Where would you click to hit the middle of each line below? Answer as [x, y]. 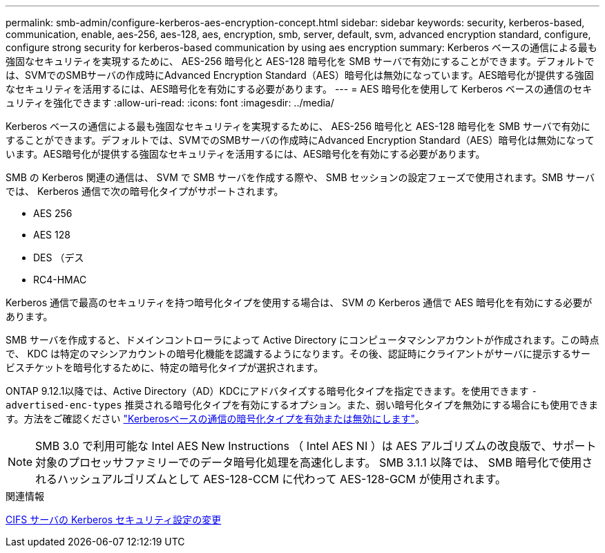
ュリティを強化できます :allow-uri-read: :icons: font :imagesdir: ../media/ [170, 103]
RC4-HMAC [60, 280]
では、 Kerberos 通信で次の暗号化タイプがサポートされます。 [145, 191]
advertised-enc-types [64, 405]
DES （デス [59, 257]
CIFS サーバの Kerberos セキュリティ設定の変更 [114, 519]
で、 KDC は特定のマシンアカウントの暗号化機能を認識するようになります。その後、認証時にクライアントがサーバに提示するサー [298, 354]
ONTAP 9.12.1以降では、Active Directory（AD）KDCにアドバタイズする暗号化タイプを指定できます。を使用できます [267, 391]
